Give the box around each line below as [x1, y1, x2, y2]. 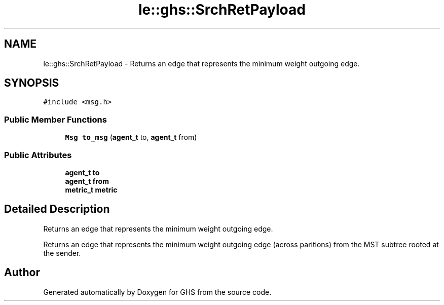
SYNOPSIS [4, 77, 59, 90]
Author [4, 266, 40, 279]
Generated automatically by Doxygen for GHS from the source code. [43, 287, 272, 296]
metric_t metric [65, 185, 118, 194]
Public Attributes [4, 149, 72, 160]
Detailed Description [4, 203, 110, 216]
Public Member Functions [4, 114, 107, 125]
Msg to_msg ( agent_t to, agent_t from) [65, 133, 197, 142]
